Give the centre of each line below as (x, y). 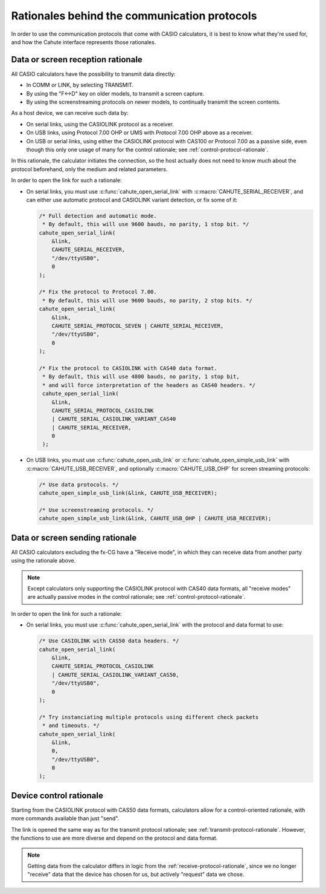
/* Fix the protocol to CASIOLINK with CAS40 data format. (128, 368)
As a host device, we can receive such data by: (70, 113)
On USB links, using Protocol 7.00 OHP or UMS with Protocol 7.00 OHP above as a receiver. (139, 132)
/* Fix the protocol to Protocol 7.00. (98, 292)
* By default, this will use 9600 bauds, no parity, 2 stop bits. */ (148, 300)
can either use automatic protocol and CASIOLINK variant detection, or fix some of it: (132, 200)
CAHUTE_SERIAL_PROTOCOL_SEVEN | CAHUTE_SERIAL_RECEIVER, (138, 326)
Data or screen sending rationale (74, 537)
